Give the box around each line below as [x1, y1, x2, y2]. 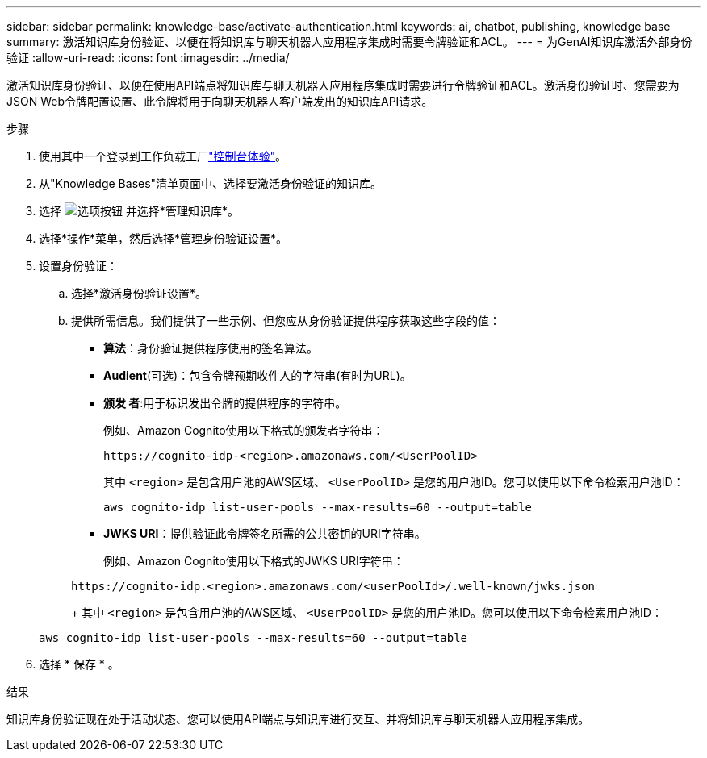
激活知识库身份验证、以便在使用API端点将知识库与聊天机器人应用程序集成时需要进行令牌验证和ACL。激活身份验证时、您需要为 [6, 78, 680, 92]
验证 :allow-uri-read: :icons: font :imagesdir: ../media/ [6, 51, 290, 65]
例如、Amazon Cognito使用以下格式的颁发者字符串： [103, 423, 384, 437]
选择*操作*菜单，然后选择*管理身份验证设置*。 [39, 231, 288, 245]
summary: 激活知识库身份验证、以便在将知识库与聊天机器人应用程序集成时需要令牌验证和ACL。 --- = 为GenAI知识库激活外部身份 [6, 35, 692, 48]
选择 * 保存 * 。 [39, 657, 119, 671]
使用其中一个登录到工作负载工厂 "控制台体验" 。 [39, 149, 287, 163]
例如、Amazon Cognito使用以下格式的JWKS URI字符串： [103, 554, 404, 568]
